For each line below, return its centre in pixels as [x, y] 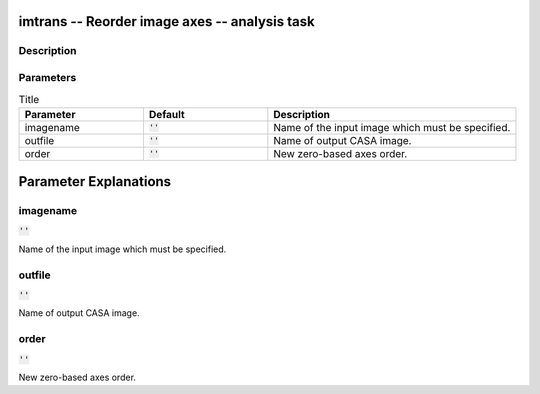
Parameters [47, 77]
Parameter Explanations [95, 181]
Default [166, 114]
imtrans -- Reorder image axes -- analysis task [166, 21]
